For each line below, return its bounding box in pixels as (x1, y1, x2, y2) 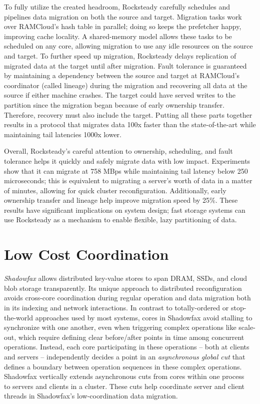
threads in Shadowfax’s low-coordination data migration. (4, 390, 178, 401)
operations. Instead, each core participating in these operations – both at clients (4, 341, 249, 352)
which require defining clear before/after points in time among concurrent (18, 331, 244, 342)
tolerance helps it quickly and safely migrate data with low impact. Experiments (4, 155, 250, 166)
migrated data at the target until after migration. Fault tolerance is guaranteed (4, 60, 247, 71)
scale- (238, 322, 255, 332)
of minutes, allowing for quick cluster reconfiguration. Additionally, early (4, 185, 226, 195)
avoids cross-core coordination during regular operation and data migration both (4, 292, 251, 303)
